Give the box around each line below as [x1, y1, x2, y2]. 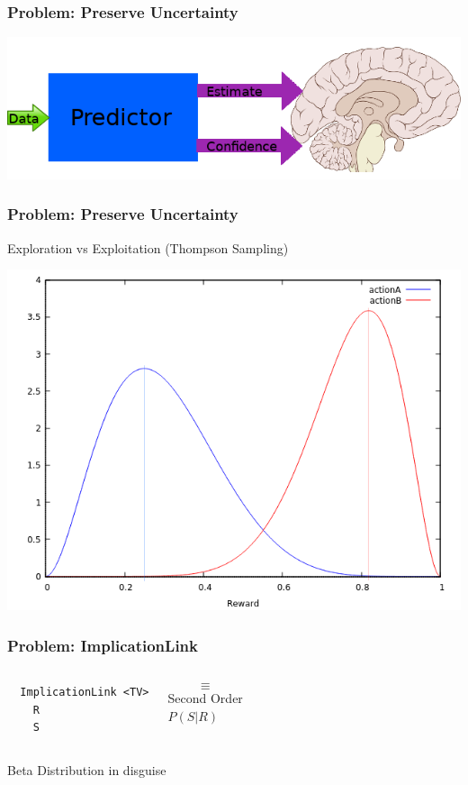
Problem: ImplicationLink [7, 634, 198, 656]
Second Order [167, 688, 243, 707]
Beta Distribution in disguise [7, 760, 166, 779]
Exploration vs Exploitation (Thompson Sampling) [7, 238, 289, 257]
